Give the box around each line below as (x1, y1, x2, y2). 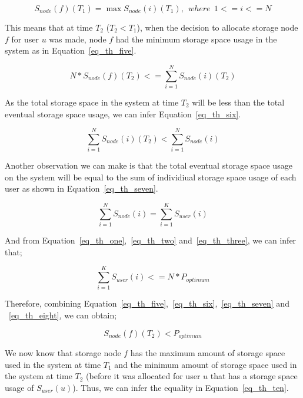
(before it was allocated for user (86, 370, 201, 382)
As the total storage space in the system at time (5, 96, 179, 108)
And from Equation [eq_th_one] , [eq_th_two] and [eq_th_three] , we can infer (5, 234, 297, 246)
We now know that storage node (5, 347, 121, 359)
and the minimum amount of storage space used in (114, 358, 297, 370)
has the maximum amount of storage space (130, 347, 285, 359)
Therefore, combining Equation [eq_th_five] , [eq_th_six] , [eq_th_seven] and (5, 297, 289, 310)
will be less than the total (192, 96, 285, 108)
